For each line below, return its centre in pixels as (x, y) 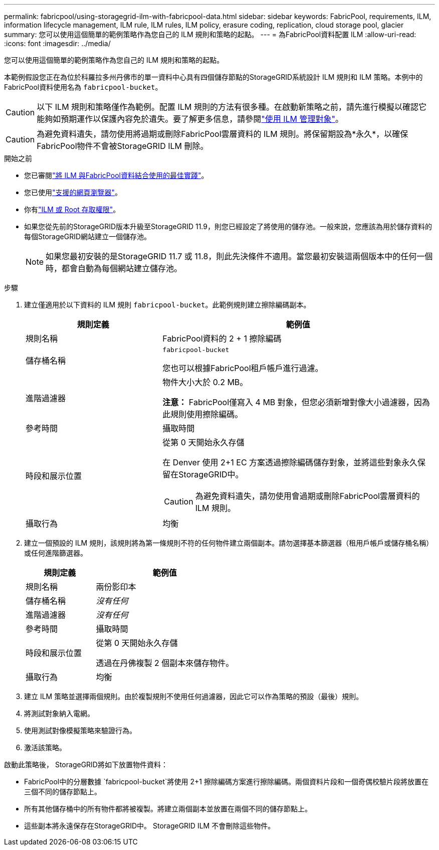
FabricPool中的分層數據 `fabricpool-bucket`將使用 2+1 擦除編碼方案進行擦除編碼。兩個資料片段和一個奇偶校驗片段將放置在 (226, 782)
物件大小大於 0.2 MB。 (205, 382)
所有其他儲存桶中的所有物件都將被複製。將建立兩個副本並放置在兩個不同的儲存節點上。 (168, 809)
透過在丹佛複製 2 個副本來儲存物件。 (165, 663)
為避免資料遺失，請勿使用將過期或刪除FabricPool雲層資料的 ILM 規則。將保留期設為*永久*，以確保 (223, 134)
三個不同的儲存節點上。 (63, 792)
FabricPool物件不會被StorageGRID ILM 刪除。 (123, 146)
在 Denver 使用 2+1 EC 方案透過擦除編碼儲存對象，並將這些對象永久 (290, 462)
